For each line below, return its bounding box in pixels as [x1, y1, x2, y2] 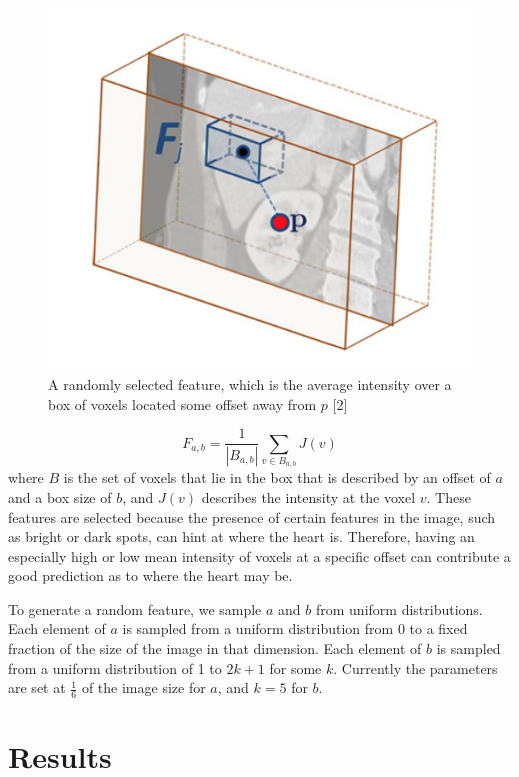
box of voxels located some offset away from [48, 393, 317, 414]
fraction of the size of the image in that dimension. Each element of [8, 638, 422, 659]
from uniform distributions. [315, 598, 483, 619]
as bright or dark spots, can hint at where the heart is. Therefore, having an [8, 526, 475, 547]
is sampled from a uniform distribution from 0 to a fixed [122, 618, 468, 639]
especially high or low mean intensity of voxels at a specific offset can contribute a [8, 545, 511, 566]
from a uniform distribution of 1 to [8, 657, 222, 678]
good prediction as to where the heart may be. [8, 565, 293, 586]
